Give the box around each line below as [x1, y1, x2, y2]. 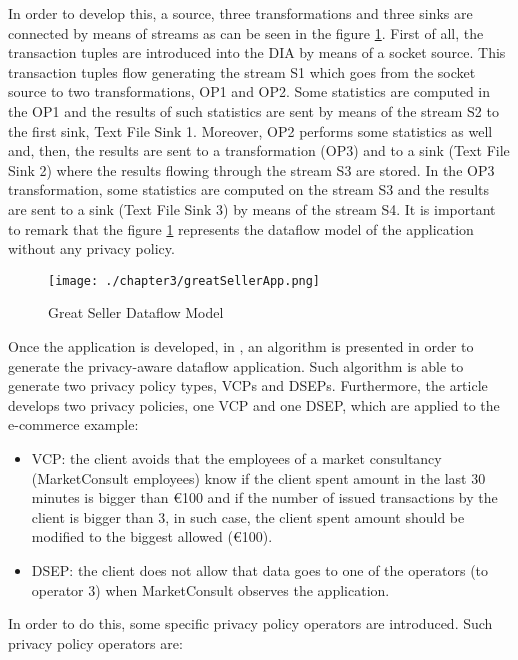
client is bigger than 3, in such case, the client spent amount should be [31, 506, 465, 527]
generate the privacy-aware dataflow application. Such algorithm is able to [8, 355, 464, 376]
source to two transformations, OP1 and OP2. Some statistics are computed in [8, 81, 491, 102]
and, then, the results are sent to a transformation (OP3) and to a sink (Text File [8, 140, 510, 161]
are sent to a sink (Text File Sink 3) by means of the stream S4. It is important [8, 198, 496, 219]
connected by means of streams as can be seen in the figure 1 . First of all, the [8, 22, 484, 43]
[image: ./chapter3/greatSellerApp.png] [48, 273, 321, 288]
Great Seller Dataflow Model [48, 302, 224, 323]
